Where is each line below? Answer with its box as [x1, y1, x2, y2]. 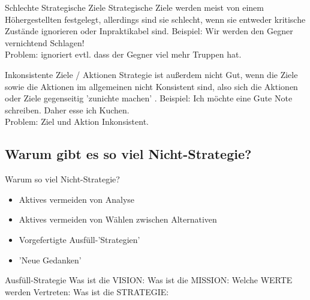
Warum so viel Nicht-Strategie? [5, 173, 120, 185]
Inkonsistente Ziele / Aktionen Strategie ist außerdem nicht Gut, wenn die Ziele [5, 68, 298, 80]
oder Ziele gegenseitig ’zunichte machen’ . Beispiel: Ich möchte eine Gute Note [5, 92, 293, 104]
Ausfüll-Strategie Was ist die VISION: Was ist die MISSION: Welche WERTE [5, 274, 293, 286]
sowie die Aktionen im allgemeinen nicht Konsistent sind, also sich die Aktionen [5, 80, 298, 92]
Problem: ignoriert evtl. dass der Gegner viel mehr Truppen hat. [5, 48, 242, 61]
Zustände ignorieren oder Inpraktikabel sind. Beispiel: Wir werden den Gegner [5, 25, 293, 37]
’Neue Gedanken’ [19, 253, 82, 266]
